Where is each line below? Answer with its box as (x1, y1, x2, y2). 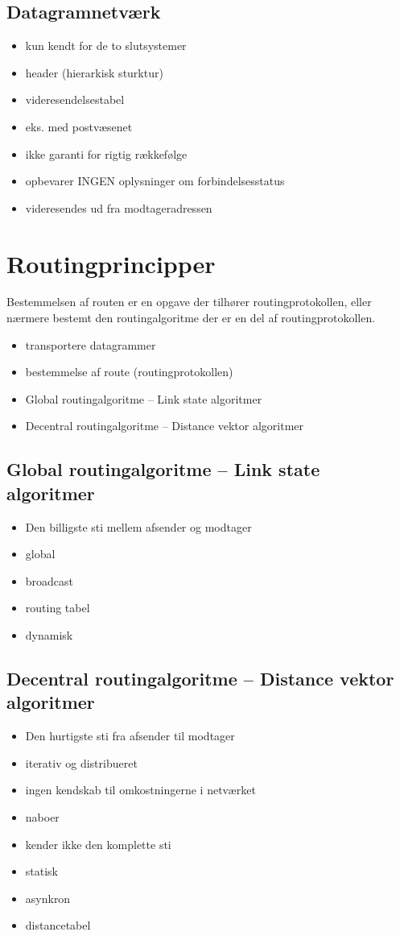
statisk (25, 863, 59, 880)
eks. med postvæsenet (25, 118, 133, 135)
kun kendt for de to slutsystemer (25, 37, 187, 54)
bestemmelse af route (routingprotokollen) (25, 363, 233, 380)
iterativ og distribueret (25, 754, 138, 771)
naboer (25, 808, 60, 825)
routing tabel (25, 599, 90, 616)
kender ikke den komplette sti (25, 835, 171, 852)
